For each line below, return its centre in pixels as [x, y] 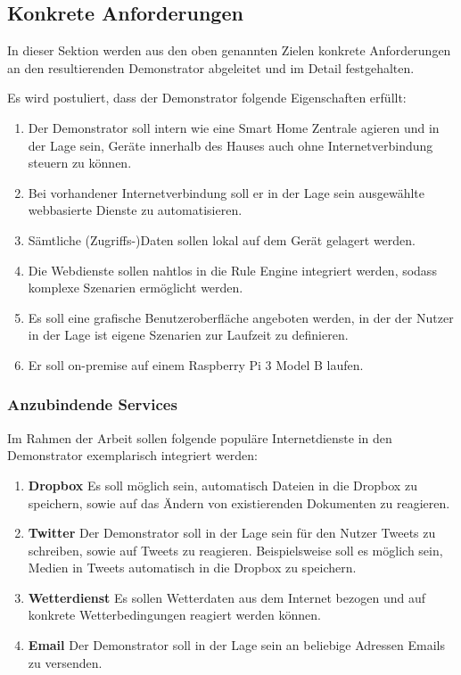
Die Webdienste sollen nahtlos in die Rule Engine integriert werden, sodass [232, 270]
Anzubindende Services [92, 404]
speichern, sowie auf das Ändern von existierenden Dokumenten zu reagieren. [239, 502]
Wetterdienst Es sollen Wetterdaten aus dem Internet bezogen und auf [226, 597]
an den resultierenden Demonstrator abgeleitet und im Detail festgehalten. [211, 67]
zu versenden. [65, 662]
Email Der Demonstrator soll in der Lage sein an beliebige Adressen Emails [237, 645]
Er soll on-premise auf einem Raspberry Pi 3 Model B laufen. [196, 364]
